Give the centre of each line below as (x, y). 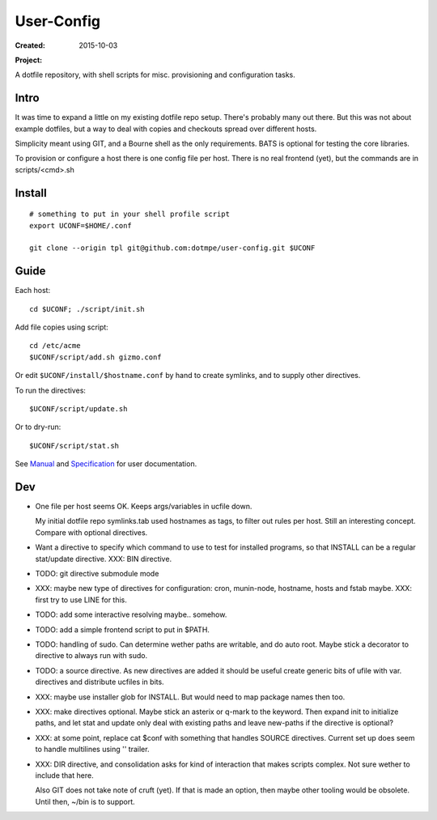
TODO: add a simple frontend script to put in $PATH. (123, 629)
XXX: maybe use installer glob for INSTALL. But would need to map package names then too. (190, 697)
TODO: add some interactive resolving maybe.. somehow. (131, 614)
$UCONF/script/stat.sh (74, 446)
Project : (29, 60)
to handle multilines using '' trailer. (92, 750)
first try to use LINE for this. (81, 600)
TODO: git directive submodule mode (97, 574)
